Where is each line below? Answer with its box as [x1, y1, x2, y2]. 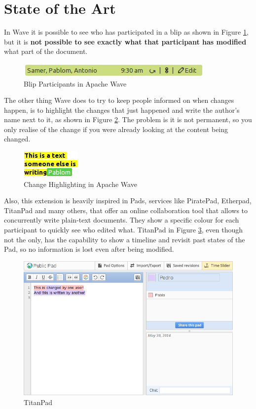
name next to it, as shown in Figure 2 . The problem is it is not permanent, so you [4, 114, 252, 125]
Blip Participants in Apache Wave [24, 78, 127, 89]
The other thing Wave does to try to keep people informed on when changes [4, 95, 234, 105]
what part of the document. [4, 46, 88, 56]
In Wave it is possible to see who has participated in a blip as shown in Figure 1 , [4, 27, 249, 37]
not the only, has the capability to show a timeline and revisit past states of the [4, 234, 245, 244]
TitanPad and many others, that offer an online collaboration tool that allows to [4, 205, 248, 215]
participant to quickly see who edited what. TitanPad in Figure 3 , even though [4, 225, 243, 235]
